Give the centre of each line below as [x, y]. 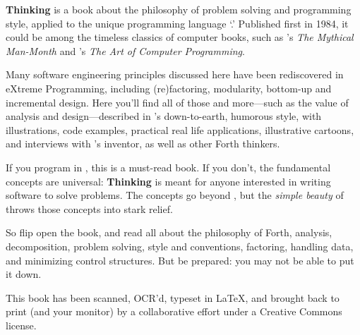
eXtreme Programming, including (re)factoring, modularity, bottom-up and [169, 88]
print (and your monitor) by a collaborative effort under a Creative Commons [174, 311]
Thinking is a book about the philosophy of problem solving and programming [179, 9]
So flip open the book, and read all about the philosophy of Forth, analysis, [169, 232]
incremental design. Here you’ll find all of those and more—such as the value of [177, 102]
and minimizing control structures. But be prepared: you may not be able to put [180, 260]
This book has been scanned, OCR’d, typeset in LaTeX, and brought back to [173, 297]
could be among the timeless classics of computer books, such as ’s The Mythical [180, 37]
